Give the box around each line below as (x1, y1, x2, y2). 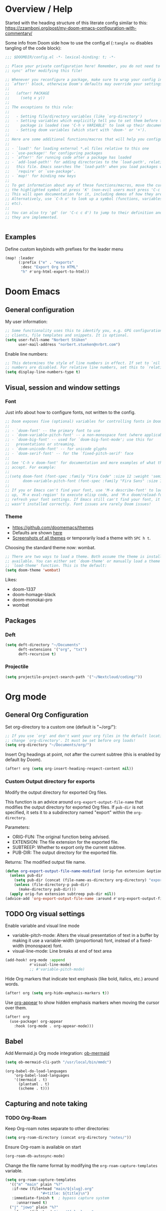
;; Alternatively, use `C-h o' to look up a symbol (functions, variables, (5, 197, 165, 202)
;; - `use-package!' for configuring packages (5, 151, 103, 156)
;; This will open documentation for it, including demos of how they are (5, 192, 163, 197)
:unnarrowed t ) (16, 1200, 48, 1206)
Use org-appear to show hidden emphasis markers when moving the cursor (5, 999, 160, 1006)
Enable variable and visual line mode (5, 923, 80, 929)
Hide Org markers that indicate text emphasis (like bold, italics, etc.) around (5, 976, 159, 982)
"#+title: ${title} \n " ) (40, 1191, 90, 1196)
